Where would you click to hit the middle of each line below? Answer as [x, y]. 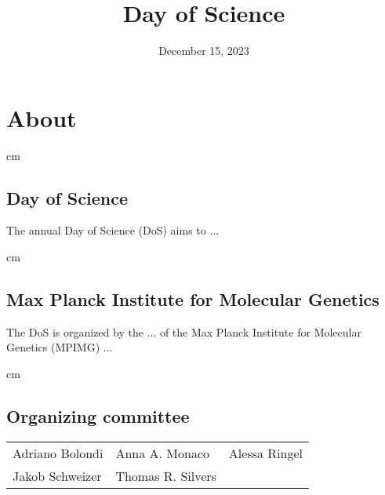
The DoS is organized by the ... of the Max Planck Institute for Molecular [184, 331]
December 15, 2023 [204, 51]
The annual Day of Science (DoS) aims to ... [113, 230]
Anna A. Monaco [162, 453]
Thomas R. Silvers [166, 475]
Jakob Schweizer [57, 475]
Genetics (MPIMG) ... [60, 347]
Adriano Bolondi [58, 453]
